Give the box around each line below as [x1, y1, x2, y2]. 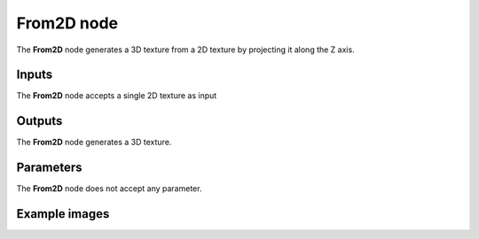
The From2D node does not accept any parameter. [16, 183, 202, 194]
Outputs [16, 113, 63, 128]
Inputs [16, 67, 53, 82]
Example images [16, 206, 110, 221]
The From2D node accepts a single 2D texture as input [16, 90, 217, 101]
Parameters [16, 160, 82, 175]
